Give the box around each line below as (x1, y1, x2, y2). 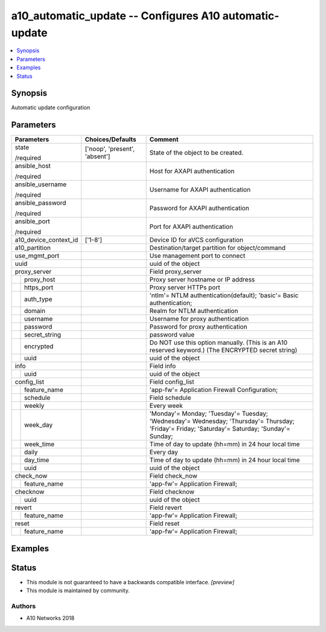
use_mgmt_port (14, 251, 60, 260)
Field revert (149, 503, 182, 512)
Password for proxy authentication (149, 323, 248, 331)
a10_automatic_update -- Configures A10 (11, 9, 220, 22)
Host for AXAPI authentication (149, 167, 235, 175)
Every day (149, 448, 178, 456)
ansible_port (14, 218, 51, 226)
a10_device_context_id (14, 236, 78, 244)
